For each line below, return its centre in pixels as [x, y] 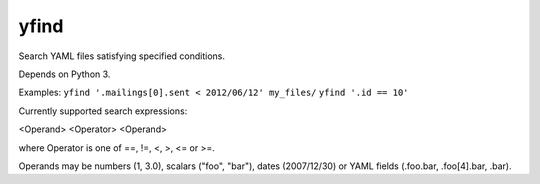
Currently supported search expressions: [103, 111]
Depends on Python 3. [64, 74]
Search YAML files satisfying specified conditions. [121, 56]
